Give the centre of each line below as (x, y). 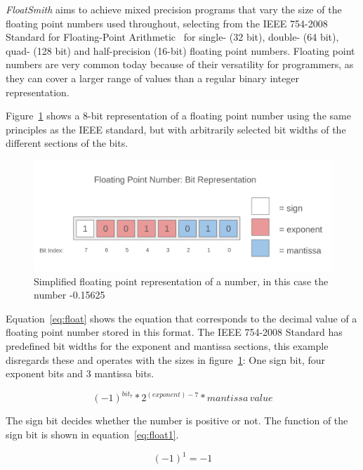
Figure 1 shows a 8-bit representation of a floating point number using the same (178, 116)
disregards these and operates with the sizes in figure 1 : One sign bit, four (165, 359)
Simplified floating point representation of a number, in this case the (181, 281)
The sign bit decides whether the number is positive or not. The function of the (177, 420)
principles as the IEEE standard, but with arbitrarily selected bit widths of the (176, 129)
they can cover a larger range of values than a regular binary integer (153, 78)
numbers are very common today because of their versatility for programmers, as (180, 64)
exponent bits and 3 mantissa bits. (80, 373)
